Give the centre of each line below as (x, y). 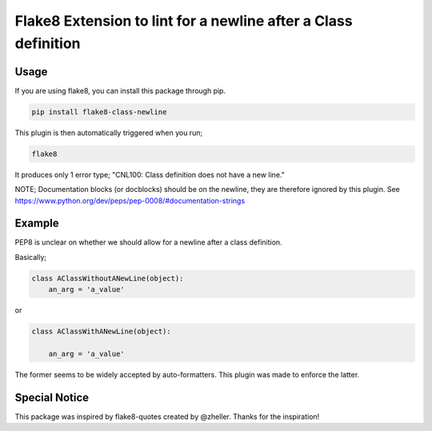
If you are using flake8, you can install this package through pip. (120, 90)
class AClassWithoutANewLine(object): (108, 278)
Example (37, 223)
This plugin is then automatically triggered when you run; (109, 133)
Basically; (31, 257)
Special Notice (52, 397)
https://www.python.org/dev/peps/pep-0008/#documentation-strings (130, 201)
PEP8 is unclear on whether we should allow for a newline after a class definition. (149, 242)
